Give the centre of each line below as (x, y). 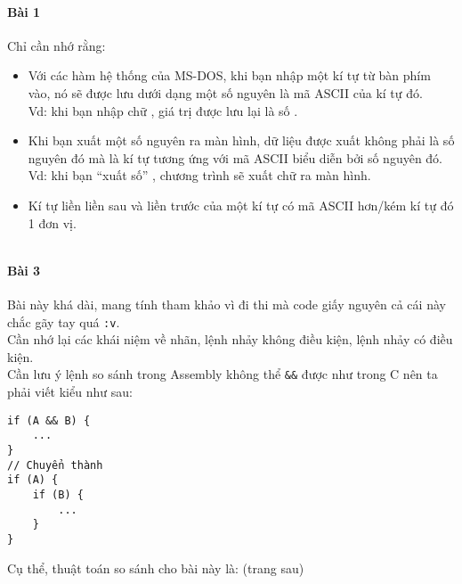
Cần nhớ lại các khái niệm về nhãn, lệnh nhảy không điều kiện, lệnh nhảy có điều (230, 339)
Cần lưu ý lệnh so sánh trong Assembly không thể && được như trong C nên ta (223, 374)
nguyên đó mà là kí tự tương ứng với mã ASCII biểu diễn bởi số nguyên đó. (235, 157)
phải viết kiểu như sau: (70, 392)
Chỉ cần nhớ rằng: (57, 45)
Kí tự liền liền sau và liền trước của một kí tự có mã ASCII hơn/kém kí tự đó (241, 205)
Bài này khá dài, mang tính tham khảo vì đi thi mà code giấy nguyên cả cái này (227, 304)
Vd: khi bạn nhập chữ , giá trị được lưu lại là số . (163, 110)
